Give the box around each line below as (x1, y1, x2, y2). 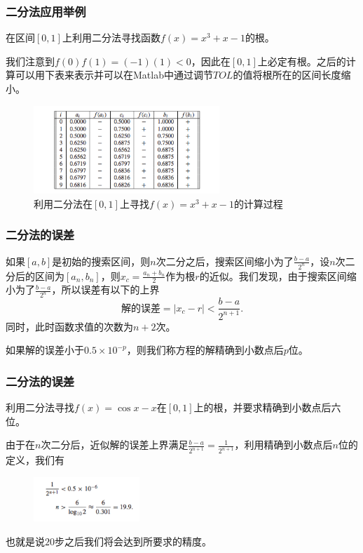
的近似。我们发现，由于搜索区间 (199, 268, 347, 283)
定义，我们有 (6, 453, 64, 467)
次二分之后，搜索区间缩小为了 (156, 253, 294, 268)
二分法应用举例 (6, 2, 86, 20)
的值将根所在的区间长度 (233, 67, 341, 82)
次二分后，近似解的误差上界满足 (41, 437, 189, 452)
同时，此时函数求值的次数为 (6, 319, 133, 333)
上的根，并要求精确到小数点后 (193, 400, 331, 415)
